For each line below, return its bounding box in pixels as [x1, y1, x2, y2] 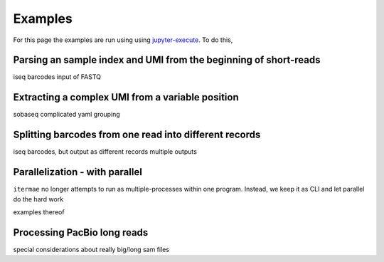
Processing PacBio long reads [13, 226, 149, 239]
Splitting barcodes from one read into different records [13, 129, 261, 141]
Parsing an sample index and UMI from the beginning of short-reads [13, 54, 321, 66]
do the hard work [13, 194, 64, 203]
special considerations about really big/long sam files [13, 245, 170, 253]
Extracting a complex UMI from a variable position [13, 91, 239, 103]
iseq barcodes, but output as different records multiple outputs [13, 147, 197, 156]
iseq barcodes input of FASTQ [13, 73, 101, 81]
